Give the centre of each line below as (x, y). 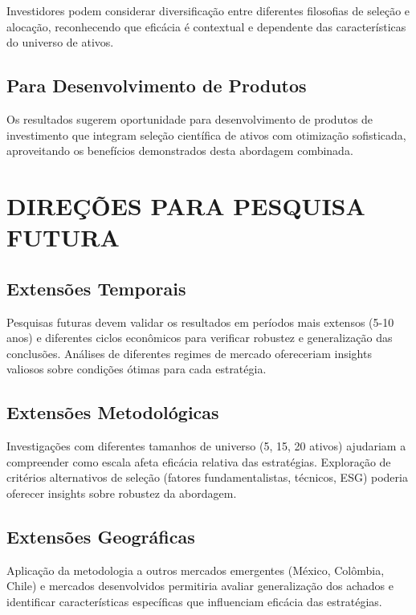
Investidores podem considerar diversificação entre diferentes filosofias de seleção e (208, 10)
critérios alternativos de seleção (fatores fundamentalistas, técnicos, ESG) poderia (207, 477)
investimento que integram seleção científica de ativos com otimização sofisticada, (206, 134)
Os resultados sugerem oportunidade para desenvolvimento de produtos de (190, 118)
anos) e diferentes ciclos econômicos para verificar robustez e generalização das (200, 338)
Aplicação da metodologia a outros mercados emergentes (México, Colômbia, (196, 570)
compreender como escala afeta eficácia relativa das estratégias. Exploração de (199, 461)
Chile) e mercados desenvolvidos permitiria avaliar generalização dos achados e (200, 586)
